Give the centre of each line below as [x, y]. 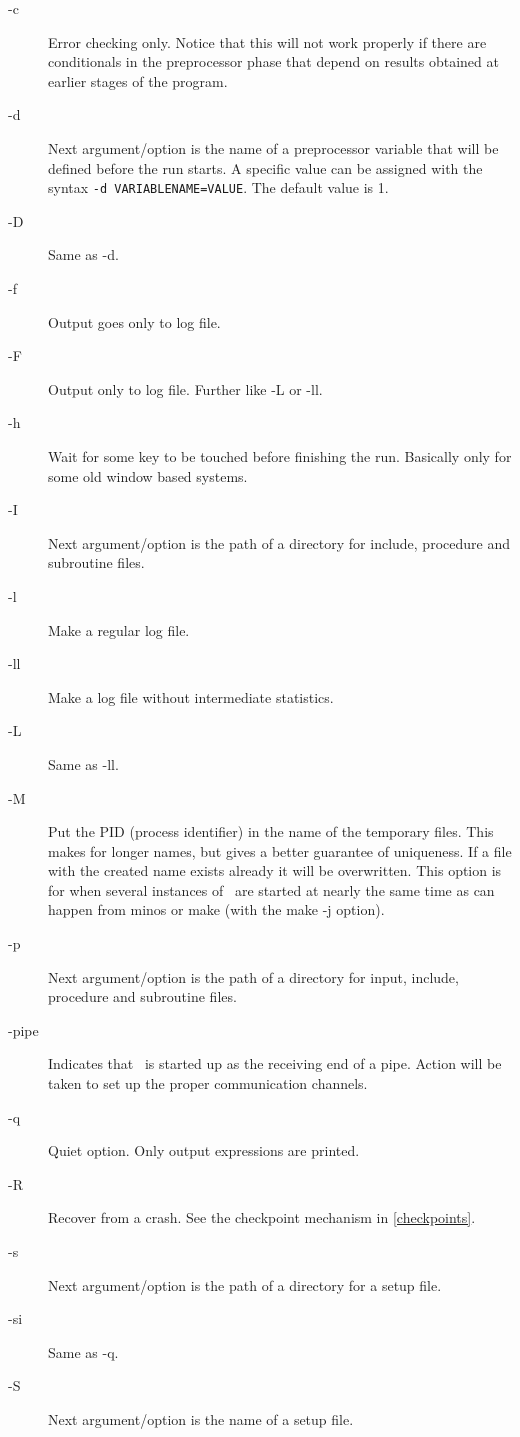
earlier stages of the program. [138, 80]
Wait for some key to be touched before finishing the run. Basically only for [280, 455]
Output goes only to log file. [134, 321]
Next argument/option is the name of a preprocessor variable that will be [273, 147]
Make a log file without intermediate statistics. [191, 696]
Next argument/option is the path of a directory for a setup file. [245, 1284]
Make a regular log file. [119, 629]
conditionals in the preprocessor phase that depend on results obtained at [273, 61]
